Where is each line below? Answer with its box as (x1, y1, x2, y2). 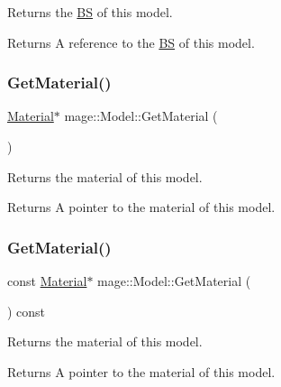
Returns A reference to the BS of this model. (7, 32, 255, 51)
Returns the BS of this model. (7, 3, 173, 21)
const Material (7, 272, 87, 290)
